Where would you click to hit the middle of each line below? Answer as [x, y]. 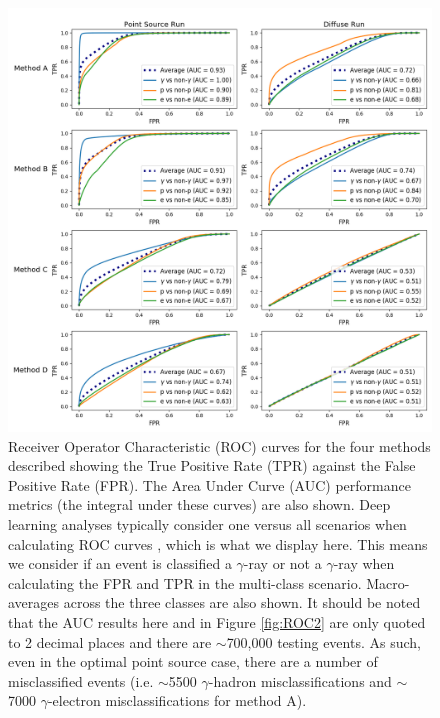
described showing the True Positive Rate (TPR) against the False [212, 465]
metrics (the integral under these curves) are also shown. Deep [199, 504]
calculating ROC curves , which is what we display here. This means [218, 543]
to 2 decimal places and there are [110, 641]
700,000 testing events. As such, [323, 641]
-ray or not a [282, 563]
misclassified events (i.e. [81, 680]
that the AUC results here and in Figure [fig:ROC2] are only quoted [217, 621]
